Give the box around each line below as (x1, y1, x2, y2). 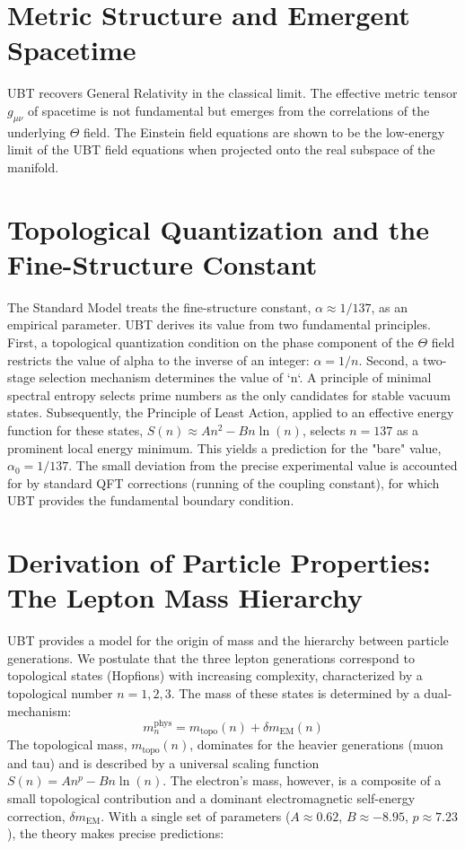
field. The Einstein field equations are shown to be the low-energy (83, 122, 445, 141)
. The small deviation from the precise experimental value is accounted (68, 456, 458, 475)
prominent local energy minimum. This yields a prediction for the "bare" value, (7, 438, 442, 457)
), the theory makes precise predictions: (7, 824, 224, 843)
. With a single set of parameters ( (101, 806, 291, 825)
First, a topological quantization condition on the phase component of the (7, 332, 414, 351)
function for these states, (7, 420, 144, 439)
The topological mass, (7, 735, 127, 754)
